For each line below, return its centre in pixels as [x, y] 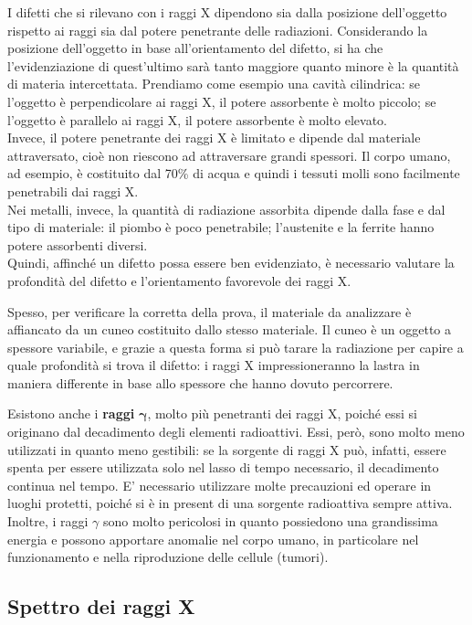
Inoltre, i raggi [48, 521]
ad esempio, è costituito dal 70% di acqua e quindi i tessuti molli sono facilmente [234, 173]
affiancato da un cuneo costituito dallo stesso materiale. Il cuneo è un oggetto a [230, 329]
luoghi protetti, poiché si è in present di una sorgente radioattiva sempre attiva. [230, 503]
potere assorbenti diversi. [78, 244]
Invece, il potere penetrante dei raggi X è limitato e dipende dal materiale [214, 138]
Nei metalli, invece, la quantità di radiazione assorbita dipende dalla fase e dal [226, 209]
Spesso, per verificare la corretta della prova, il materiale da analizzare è [210, 311]
